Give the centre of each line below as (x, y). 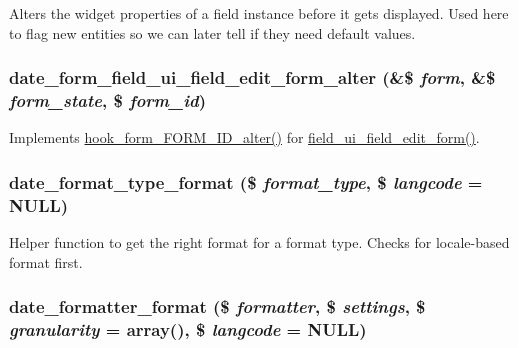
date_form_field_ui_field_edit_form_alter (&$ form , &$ (252, 77)
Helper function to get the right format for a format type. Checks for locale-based (259, 242)
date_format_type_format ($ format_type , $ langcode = (246, 181)
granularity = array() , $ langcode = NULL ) (188, 329)
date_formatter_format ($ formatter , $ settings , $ (217, 306)
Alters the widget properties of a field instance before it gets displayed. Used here (259, 13)
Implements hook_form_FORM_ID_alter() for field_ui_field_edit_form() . (244, 137)
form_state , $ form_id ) (108, 100)
